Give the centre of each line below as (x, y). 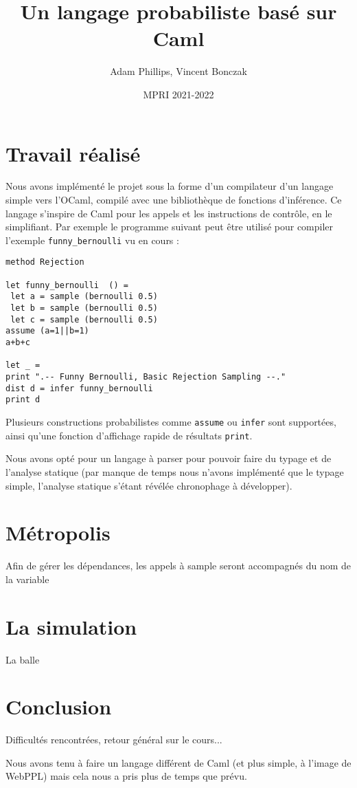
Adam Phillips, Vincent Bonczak (178, 71)
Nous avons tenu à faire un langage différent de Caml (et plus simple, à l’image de (178, 762)
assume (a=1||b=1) (47, 331)
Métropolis (58, 533)
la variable (27, 579)
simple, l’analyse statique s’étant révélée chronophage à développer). (149, 485)
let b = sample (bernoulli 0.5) (84, 308)
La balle (23, 659)
